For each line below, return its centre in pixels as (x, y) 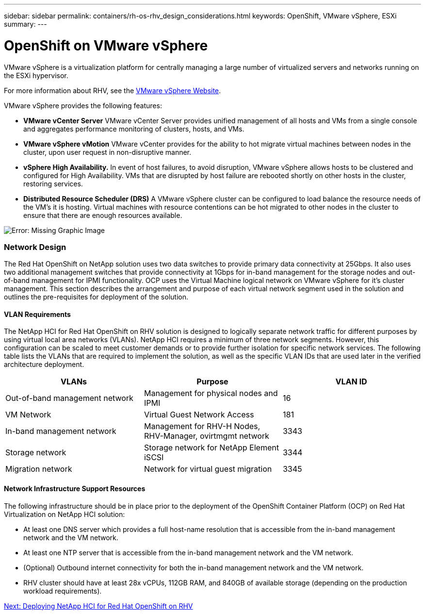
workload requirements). (63, 591)
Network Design (35, 247)
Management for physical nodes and (211, 393)
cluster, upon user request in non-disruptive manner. (107, 152)
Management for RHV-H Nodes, (202, 426)
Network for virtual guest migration (208, 469)
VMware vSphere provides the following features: (83, 105)
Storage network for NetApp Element (211, 448)
